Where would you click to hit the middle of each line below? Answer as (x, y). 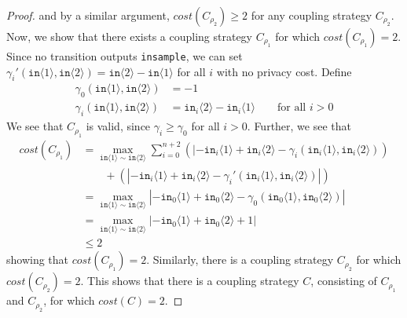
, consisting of (344, 281)
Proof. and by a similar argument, (88, 15)
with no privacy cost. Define (284, 71)
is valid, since (118, 126)
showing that (38, 260)
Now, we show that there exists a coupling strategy (130, 36)
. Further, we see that (299, 126)
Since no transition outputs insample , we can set (125, 56)
